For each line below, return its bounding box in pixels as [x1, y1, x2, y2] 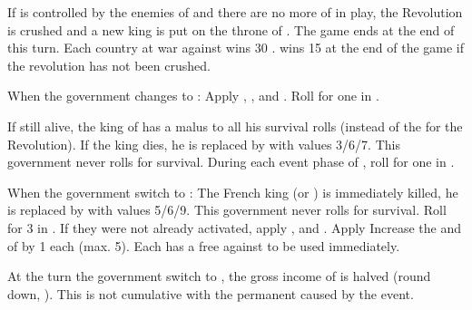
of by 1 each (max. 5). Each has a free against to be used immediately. [7, 236, 400, 255]
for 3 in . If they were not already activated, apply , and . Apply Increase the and [7, 218, 461, 237]
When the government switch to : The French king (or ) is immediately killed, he [7, 182, 458, 201]
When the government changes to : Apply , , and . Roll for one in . [7, 86, 379, 105]
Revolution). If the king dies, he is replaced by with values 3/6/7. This [7, 134, 400, 153]
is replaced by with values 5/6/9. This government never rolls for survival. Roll [7, 200, 447, 219]
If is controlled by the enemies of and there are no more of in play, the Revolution [7, 3, 463, 21]
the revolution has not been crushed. [7, 55, 211, 74]
